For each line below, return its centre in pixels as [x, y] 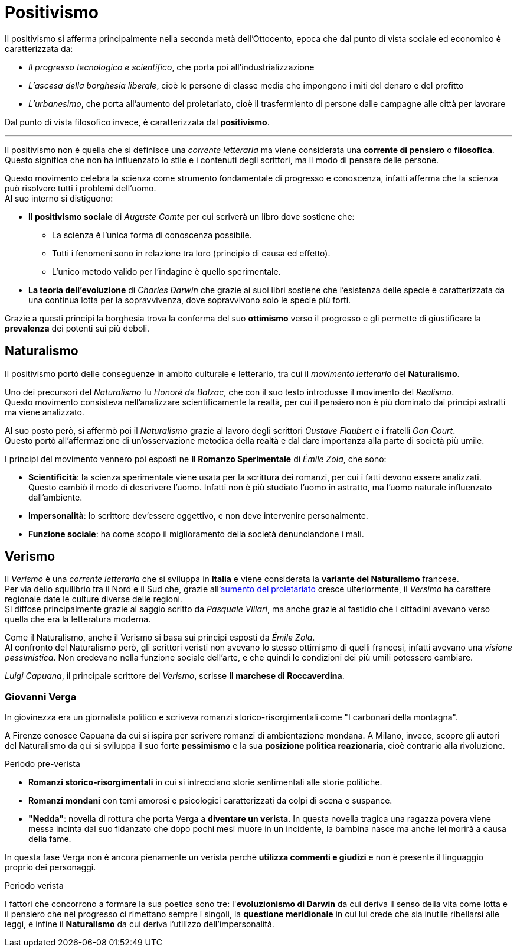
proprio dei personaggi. [50, 867]
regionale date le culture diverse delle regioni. [94, 599]
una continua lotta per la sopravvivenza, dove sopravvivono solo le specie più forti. [190, 300]
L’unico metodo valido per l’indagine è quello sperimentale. [166, 271]
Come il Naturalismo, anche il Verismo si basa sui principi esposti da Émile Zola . [160, 638]
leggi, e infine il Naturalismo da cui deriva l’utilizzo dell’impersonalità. [140, 924]
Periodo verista [34, 886]
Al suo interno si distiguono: [59, 198]
